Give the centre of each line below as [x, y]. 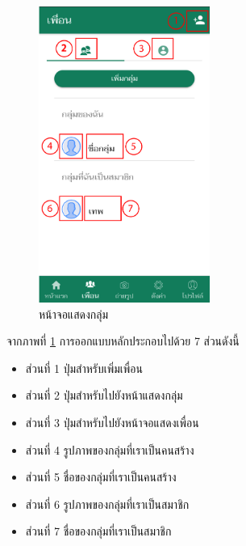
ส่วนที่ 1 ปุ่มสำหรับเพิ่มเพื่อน [84, 368]
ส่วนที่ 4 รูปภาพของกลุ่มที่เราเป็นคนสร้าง [110, 449]
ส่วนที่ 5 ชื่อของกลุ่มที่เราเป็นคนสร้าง [101, 477]
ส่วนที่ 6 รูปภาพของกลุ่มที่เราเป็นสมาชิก [107, 504]
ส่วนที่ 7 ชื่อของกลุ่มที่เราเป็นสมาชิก [98, 531]
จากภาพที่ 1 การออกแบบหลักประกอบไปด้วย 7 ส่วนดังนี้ [123, 341]
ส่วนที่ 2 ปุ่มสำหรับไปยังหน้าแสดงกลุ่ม [104, 395]
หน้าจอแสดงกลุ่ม [73, 313]
